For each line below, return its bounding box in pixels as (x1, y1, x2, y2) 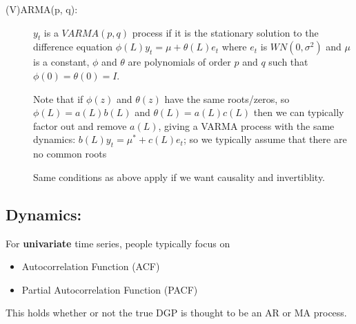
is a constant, (33, 55, 90, 69)
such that (268, 55, 308, 69)
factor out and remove (33, 118, 127, 133)
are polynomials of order (128, 55, 231, 69)
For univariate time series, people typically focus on (6, 236, 230, 250)
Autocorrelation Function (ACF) (21, 259, 160, 274)
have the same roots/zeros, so (164, 91, 290, 106)
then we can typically (253, 105, 344, 120)
